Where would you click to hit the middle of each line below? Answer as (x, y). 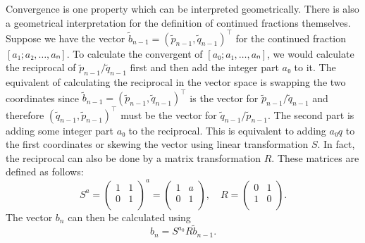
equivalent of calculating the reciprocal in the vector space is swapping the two (176, 82)
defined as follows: (45, 172)
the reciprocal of (41, 67)
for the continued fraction (291, 38)
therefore (25, 114)
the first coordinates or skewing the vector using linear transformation (157, 144)
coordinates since (43, 98)
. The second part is (311, 114)
